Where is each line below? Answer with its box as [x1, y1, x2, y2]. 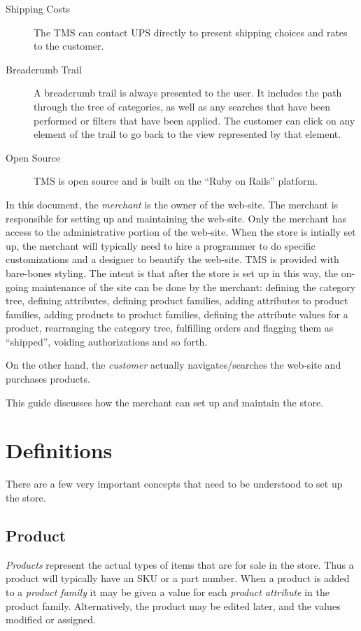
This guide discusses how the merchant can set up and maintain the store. [6, 395, 324, 409]
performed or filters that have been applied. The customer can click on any [34, 113, 355, 127]
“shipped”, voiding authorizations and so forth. [6, 334, 208, 348]
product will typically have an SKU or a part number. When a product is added [6, 571, 350, 586]
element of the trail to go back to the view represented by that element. [34, 127, 341, 141]
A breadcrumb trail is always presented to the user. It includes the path [34, 85, 342, 100]
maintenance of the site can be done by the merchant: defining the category [31, 279, 356, 294]
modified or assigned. [6, 612, 96, 627]
